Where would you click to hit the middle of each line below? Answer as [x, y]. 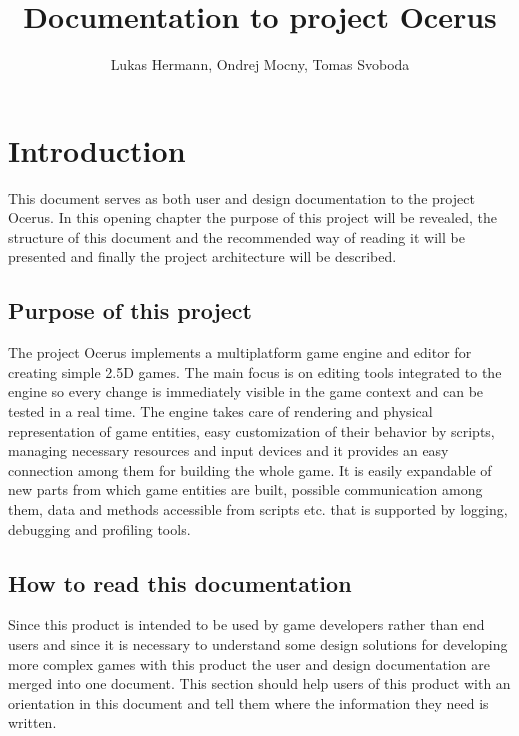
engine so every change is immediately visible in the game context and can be [246, 391]
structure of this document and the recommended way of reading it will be [236, 236]
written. [32, 722]
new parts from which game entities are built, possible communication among [245, 489]
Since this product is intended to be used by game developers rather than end [246, 624]
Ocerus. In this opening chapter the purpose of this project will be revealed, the [252, 217]
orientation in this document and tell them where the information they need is [248, 702]
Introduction [97, 149]
